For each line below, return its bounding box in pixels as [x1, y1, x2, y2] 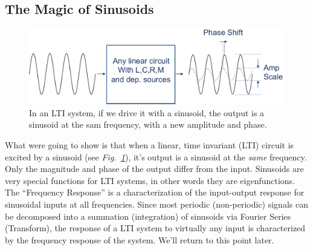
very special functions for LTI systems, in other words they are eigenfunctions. [5, 174, 295, 186]
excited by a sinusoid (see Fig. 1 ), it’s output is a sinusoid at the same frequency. [5, 150, 307, 163]
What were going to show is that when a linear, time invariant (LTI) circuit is [5, 139, 294, 151]
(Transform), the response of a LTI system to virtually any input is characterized [5, 222, 306, 234]
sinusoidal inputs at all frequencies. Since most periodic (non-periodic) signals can [5, 198, 308, 210]
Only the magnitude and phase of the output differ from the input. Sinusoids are [5, 162, 304, 175]
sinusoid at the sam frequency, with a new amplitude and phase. [29, 118, 267, 131]
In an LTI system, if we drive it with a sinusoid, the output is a [29, 106, 265, 119]
